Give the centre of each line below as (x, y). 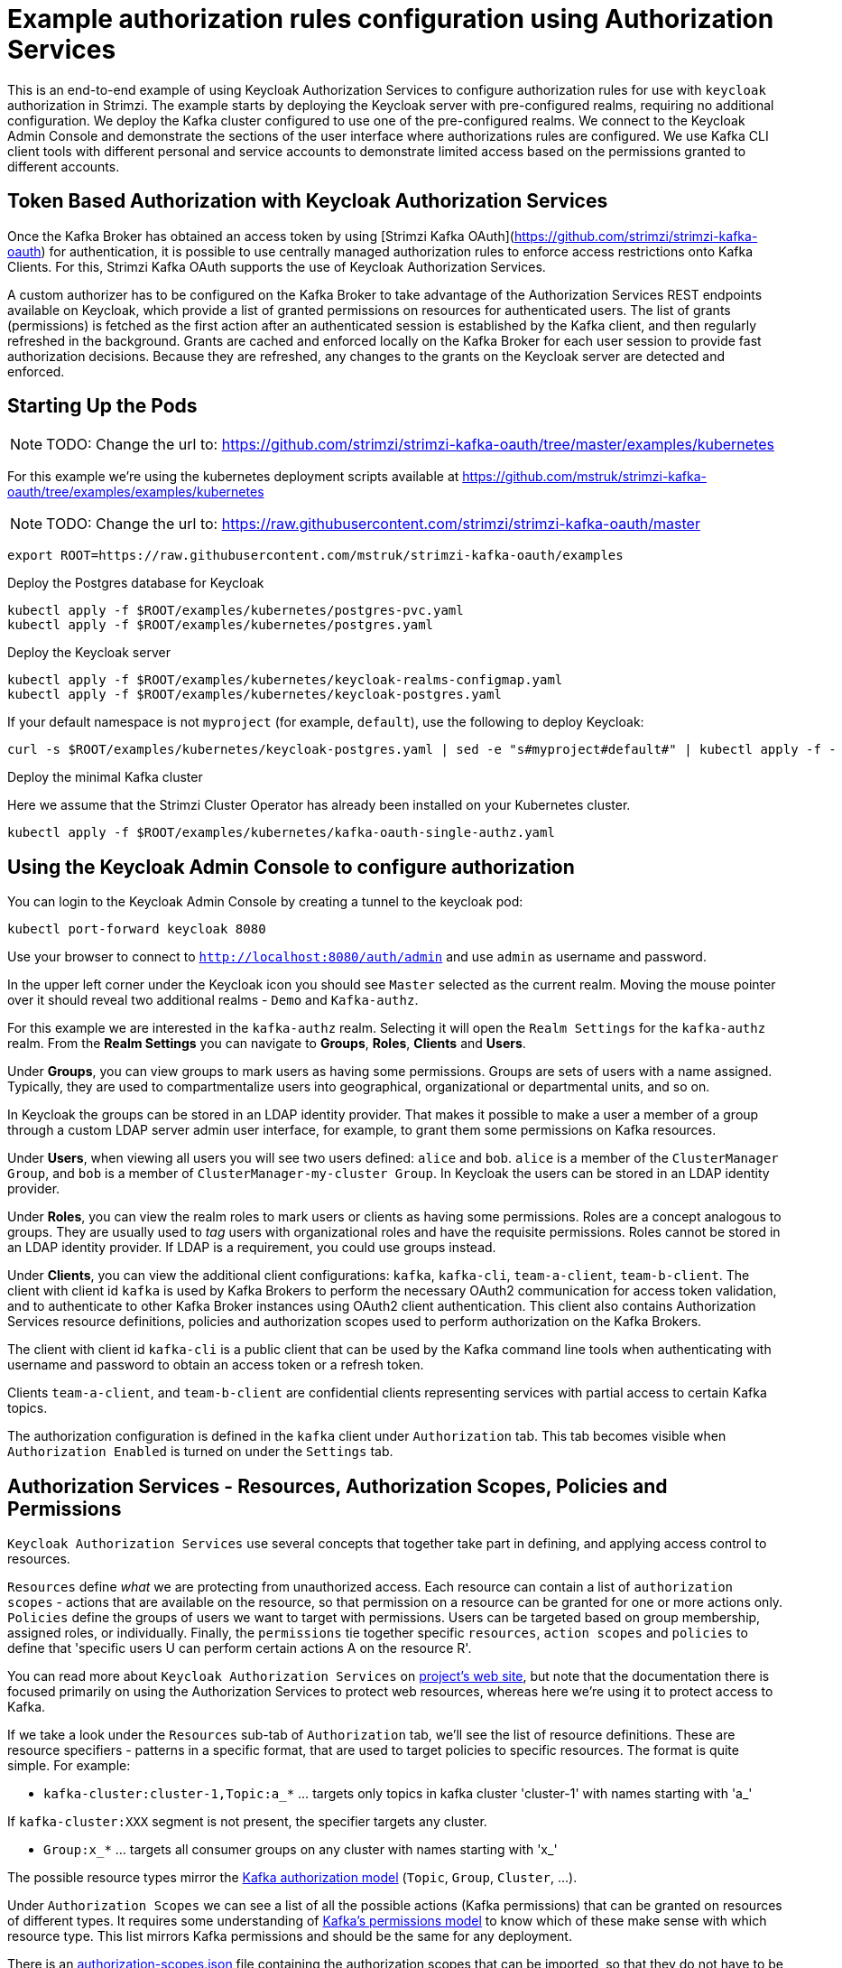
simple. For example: (69, 1766)
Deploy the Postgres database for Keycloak (136, 583)
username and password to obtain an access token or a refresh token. (216, 1365)
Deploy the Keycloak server (89, 653)
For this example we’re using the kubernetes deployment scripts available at (233, 477)
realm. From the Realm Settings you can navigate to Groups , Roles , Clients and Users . (267, 1044)
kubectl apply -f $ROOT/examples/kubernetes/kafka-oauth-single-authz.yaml (281, 833)
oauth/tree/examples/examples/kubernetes (136, 492)
